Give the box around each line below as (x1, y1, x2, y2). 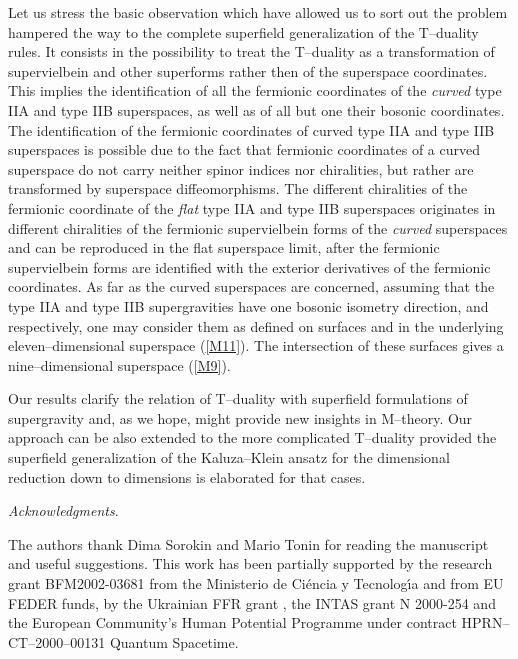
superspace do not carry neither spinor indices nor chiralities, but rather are (8, 158, 474, 179)
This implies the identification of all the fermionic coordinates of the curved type (8, 80, 502, 101)
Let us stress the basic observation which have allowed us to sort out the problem (8, 2, 508, 22)
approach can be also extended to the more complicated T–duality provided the (8, 427, 497, 448)
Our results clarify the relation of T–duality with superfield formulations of (8, 388, 468, 409)
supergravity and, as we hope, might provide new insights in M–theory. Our (8, 407, 473, 428)
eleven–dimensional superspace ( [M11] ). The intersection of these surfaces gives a (8, 335, 504, 356)
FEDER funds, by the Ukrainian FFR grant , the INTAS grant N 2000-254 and (8, 592, 496, 613)
